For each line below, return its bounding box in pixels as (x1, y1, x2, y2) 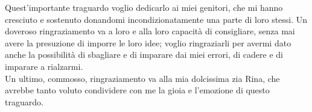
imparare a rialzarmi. (5, 60, 83, 72)
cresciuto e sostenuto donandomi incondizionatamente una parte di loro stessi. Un (5, 13, 308, 25)
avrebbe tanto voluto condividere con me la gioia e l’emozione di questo (5, 84, 270, 96)
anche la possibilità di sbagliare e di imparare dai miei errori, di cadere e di (5, 48, 283, 61)
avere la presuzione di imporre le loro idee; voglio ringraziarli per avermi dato (5, 36, 291, 49)
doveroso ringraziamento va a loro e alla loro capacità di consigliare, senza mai (5, 25, 295, 37)
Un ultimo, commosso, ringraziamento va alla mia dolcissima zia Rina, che (5, 72, 280, 84)
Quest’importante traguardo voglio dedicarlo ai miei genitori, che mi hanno (5, 1, 283, 13)
